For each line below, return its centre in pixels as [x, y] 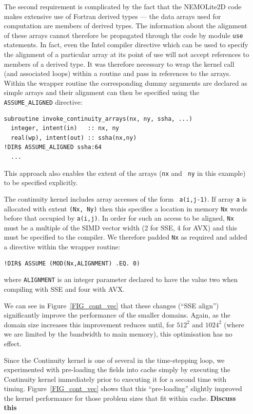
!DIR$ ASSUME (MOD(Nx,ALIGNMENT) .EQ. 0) [72, 263]
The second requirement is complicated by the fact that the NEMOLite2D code [123, 6]
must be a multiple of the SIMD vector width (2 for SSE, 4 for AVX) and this [121, 227]
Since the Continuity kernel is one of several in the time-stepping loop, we [114, 360]
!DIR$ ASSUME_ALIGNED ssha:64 [53, 147]
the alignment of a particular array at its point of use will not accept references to [126, 54]
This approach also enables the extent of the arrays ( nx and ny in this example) [125, 173]
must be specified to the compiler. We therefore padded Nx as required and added [126, 237]
